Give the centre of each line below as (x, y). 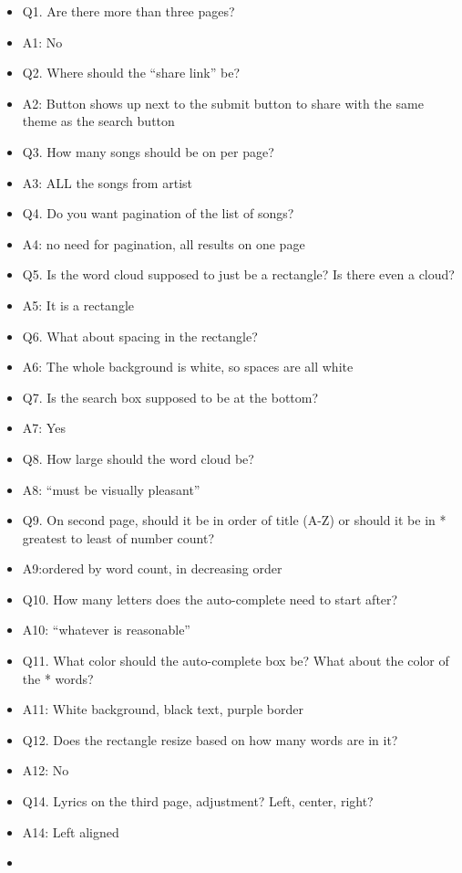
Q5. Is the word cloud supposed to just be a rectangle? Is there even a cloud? (238, 274)
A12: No (46, 770)
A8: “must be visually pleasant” (111, 489)
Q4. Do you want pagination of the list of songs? (158, 213)
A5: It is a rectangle (78, 305)
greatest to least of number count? (118, 537)
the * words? (58, 678)
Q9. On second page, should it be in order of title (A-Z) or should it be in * (234, 520)
